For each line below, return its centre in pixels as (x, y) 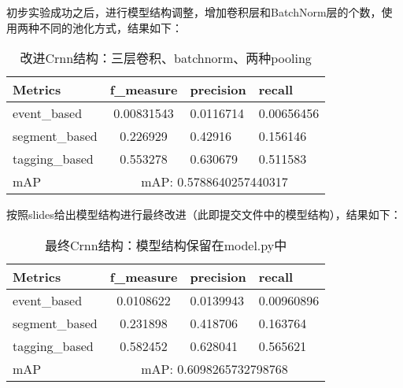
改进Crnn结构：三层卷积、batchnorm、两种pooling (166, 58)
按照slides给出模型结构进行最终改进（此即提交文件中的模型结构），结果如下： (204, 214)
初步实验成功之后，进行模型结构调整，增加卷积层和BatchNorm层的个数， (194, 12)
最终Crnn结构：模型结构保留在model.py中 (166, 245)
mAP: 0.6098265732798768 (214, 368)
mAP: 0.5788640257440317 (214, 182)
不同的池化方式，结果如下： (111, 27)
